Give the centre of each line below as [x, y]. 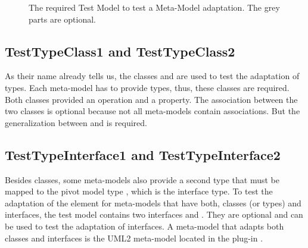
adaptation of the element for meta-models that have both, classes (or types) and [153, 203]
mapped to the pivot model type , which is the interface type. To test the [139, 191]
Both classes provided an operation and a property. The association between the [151, 99]
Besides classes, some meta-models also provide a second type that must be [142, 179]
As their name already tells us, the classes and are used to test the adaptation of [152, 76]
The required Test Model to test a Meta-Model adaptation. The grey [154, 7]
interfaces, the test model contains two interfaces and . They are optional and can [154, 214]
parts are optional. [62, 19]
